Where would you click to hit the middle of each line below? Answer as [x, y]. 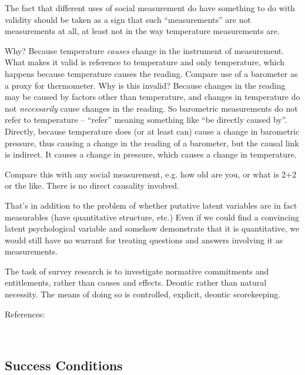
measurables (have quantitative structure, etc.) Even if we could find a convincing [152, 217]
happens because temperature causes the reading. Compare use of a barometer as [151, 73]
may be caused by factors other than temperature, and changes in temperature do [152, 97]
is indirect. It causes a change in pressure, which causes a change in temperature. [151, 154]
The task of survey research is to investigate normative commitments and [137, 271]
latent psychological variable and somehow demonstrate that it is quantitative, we [152, 228]
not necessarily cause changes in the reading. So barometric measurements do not [151, 108]
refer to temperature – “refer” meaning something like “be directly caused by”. [146, 120]
